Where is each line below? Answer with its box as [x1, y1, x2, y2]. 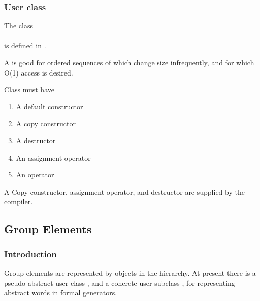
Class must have [4, 84, 54, 95]
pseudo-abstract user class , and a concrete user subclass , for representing [4, 277, 235, 288]
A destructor [16, 135, 56, 145]
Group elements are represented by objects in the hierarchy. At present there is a [4, 267, 256, 278]
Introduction [4, 247, 57, 260]
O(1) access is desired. [4, 67, 73, 78]
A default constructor [16, 101, 83, 111]
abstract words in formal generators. [4, 287, 117, 298]
